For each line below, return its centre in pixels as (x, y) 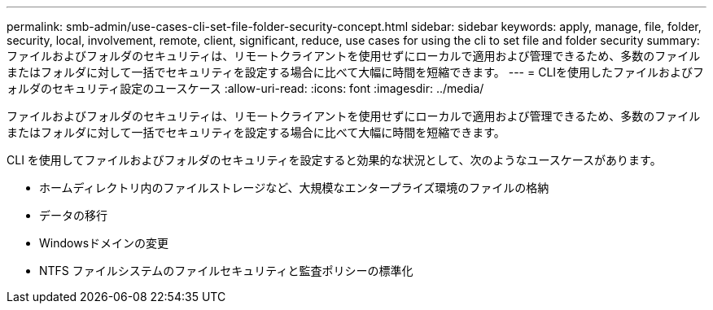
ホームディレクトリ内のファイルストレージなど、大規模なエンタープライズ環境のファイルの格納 (294, 188)
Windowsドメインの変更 (104, 243)
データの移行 (73, 215)
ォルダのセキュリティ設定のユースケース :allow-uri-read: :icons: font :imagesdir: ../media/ (245, 88)
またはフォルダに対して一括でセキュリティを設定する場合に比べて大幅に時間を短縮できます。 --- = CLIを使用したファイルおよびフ (356, 72)
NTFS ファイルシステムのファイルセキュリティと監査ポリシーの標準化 (226, 271)
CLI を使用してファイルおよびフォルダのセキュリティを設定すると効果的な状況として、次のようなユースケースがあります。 (334, 160)
